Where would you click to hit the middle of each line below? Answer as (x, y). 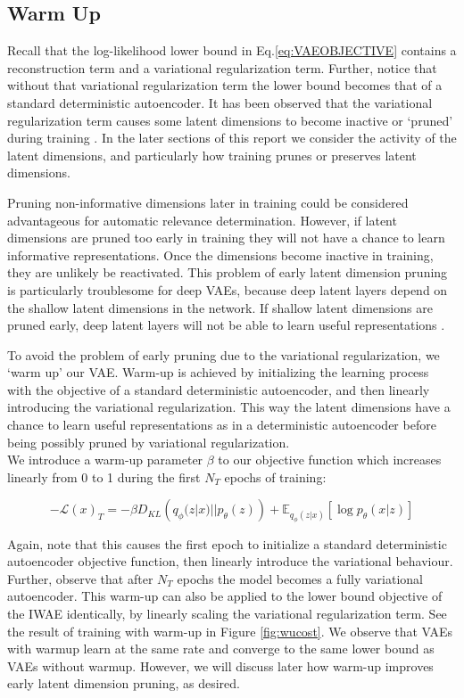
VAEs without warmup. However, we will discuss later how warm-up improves (220, 665)
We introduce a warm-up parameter (105, 460)
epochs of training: (275, 476)
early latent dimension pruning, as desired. (124, 683)
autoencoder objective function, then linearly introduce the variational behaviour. (230, 561)
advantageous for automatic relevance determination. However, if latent (202, 220)
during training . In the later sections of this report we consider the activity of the (232, 138)
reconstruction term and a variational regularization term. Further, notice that (222, 67)
